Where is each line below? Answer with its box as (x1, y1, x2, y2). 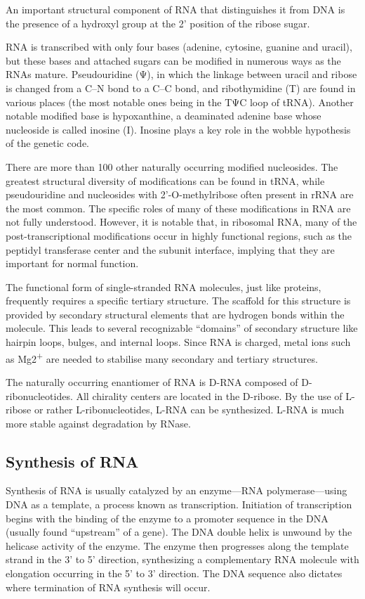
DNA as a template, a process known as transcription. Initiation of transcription (6, 497, 352, 512)
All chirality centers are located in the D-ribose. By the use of (76, 388, 343, 403)
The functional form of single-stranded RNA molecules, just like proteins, (6, 279, 321, 294)
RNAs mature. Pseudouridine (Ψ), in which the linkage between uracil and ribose (6, 67, 357, 82)
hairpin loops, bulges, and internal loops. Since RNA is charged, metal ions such (6, 335, 351, 349)
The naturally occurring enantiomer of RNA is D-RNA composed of (6, 374, 298, 389)
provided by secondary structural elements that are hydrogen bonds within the (6, 307, 345, 321)
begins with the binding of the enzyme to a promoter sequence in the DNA (6, 510, 328, 525)
